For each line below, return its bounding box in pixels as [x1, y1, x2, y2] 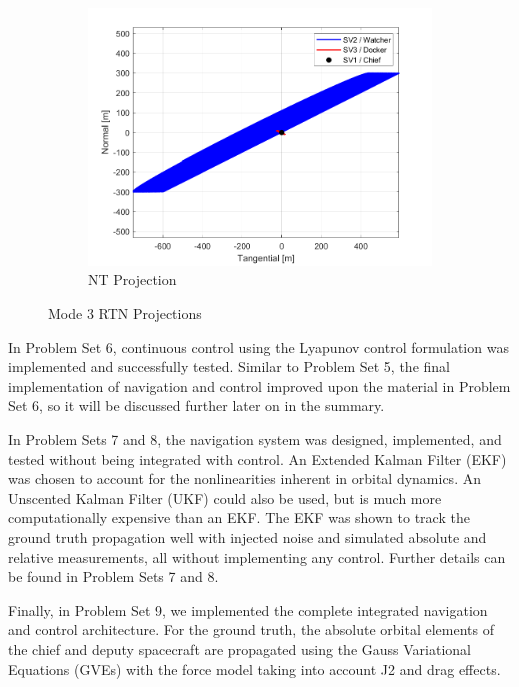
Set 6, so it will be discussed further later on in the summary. [8, 395, 385, 416]
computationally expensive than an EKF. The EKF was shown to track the [8, 507, 470, 528]
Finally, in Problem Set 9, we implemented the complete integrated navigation [8, 599, 488, 620]
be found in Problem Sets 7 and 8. [8, 566, 219, 587]
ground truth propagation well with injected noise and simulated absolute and [8, 527, 487, 548]
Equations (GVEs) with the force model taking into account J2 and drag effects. [8, 658, 501, 679]
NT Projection [88, 269, 177, 290]
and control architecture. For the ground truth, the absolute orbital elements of [8, 619, 494, 640]
